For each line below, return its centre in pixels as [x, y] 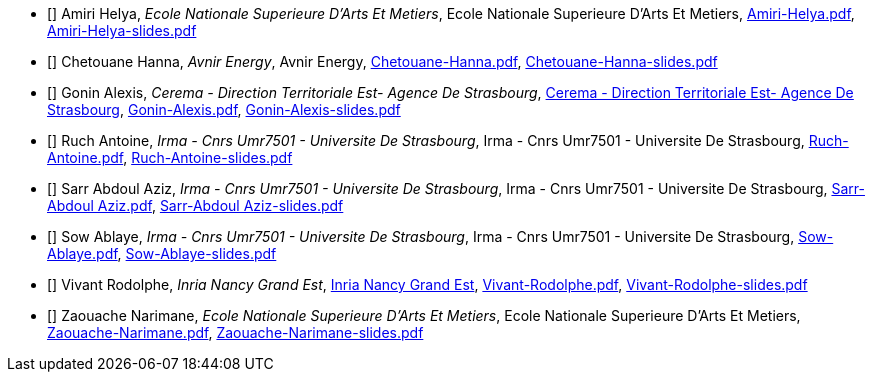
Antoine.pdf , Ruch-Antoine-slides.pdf [170, 157]
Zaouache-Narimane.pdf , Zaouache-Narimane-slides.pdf [235, 332]
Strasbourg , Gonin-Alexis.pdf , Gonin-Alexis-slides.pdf [224, 109]
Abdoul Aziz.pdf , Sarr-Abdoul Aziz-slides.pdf [195, 205]
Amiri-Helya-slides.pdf [122, 30]
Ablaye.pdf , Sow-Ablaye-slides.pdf [162, 253]
